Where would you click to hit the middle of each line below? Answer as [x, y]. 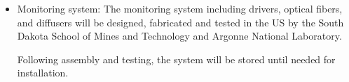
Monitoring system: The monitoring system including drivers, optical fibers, [180, 8]
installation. [43, 73]
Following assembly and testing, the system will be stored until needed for [176, 59]
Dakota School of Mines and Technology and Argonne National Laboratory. [179, 36]
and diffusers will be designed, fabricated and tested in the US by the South [180, 22]
